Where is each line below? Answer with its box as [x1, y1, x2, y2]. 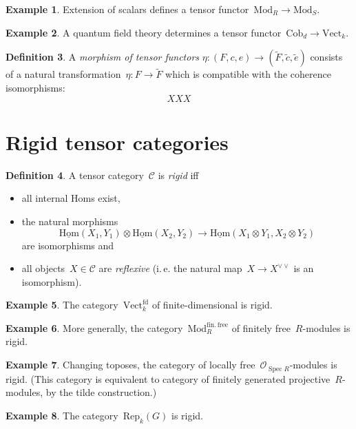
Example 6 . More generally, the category [6, 320, 183, 335]
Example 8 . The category [6, 408, 118, 422]
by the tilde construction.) [45, 385, 157, 399]
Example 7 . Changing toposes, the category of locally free [6, 357, 255, 372]
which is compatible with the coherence [165, 67, 331, 81]
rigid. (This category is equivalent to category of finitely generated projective [6, 371, 331, 386]
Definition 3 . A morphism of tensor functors [6, 50, 200, 64]
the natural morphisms [21, 213, 118, 228]
